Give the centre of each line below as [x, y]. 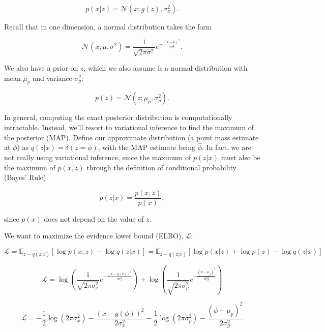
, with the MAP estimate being [147, 147]
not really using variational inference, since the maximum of [98, 157]
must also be [241, 157]
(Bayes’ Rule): [26, 177]
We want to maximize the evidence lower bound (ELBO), [94, 236]
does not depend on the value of [94, 218]
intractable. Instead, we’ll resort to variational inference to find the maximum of [129, 127]
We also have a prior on [41, 68]
